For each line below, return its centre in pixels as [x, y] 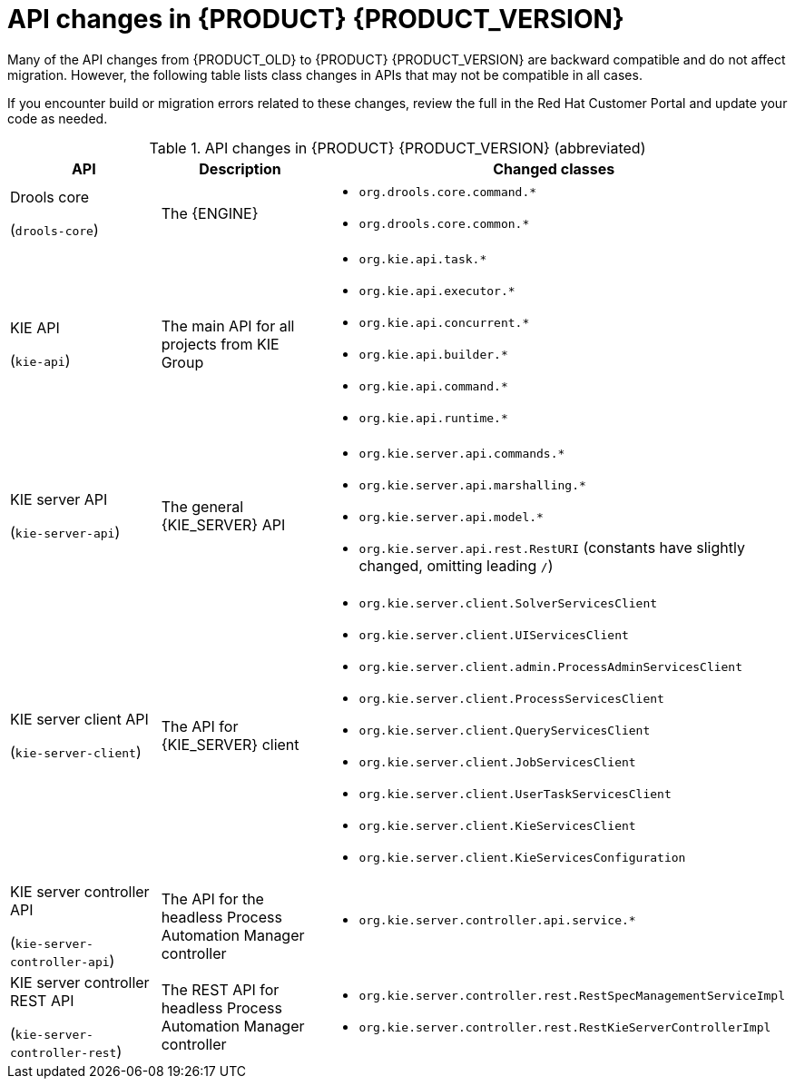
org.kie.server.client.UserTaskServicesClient [515, 794]
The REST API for [220, 989]
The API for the [212, 898]
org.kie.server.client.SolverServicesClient [508, 603]
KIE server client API [79, 720]
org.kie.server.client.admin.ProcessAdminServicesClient [551, 666]
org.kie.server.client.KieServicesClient [497, 825]
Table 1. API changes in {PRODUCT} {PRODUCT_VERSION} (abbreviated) [397, 148]
